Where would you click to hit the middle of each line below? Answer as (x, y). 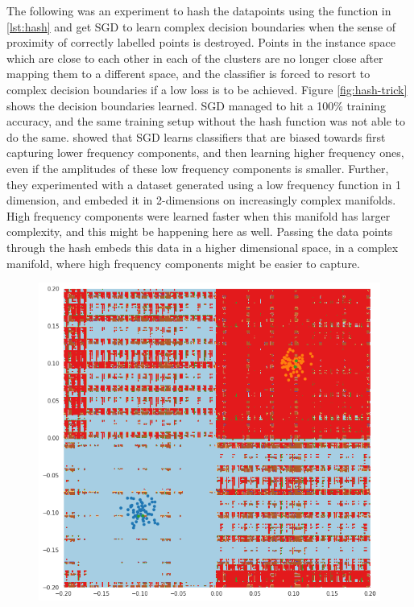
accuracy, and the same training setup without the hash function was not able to (206, 121)
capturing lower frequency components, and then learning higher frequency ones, (205, 153)
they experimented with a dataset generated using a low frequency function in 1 (204, 184)
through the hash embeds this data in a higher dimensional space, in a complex (203, 247)
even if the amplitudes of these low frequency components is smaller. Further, (198, 168)
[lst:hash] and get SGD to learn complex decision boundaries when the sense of (201, 26)
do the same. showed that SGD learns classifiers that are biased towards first (196, 136)
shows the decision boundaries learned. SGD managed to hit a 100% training (196, 105)
